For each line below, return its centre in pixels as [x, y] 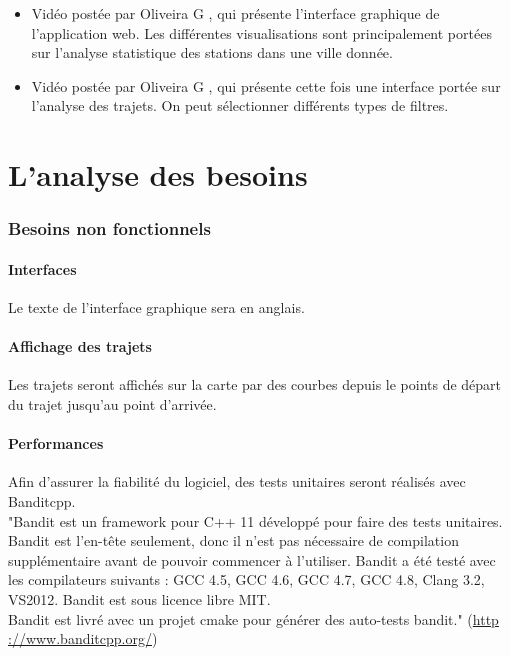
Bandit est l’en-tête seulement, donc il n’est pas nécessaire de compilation [233, 540]
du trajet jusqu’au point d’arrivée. [112, 403]
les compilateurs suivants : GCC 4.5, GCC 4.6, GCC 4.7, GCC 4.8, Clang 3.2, [246, 579]
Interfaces [42, 268]
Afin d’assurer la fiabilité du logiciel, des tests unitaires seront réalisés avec [237, 481]
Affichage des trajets [80, 346]
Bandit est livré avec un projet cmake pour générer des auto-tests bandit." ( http [253, 618]
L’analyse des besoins [158, 174]
